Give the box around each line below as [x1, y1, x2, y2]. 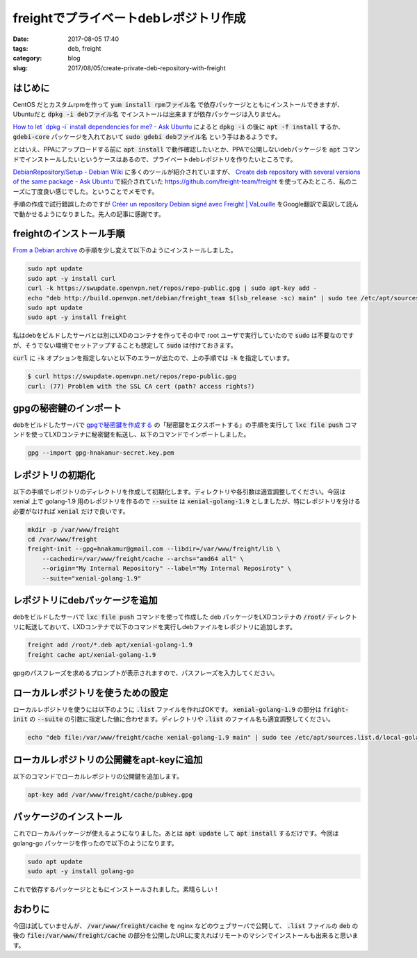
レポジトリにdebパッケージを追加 [13, 594, 158, 606]
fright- [322, 706, 349, 713]
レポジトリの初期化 [13, 469, 95, 481]
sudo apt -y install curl [27, 275, 116, 282]
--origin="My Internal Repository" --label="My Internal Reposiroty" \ [42, 565, 292, 573]
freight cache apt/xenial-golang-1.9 [27, 651, 156, 658]
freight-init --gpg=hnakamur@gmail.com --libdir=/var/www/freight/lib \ [27, 545, 281, 553]
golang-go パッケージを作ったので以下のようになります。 [13, 838, 178, 847]
